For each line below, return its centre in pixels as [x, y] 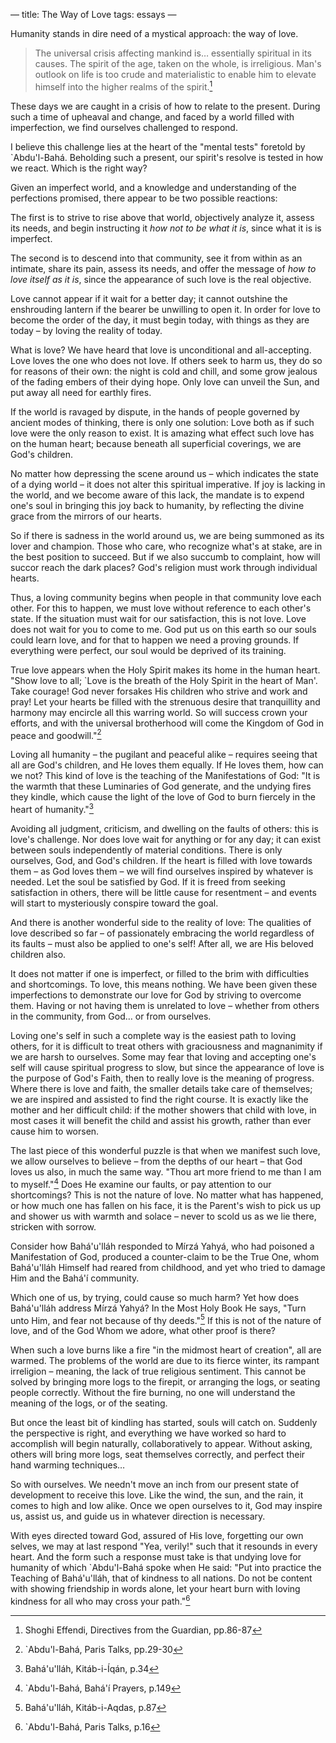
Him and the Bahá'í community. [75, 1278]
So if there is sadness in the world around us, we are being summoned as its [167, 535]
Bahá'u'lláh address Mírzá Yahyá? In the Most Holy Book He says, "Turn [158, 1308]
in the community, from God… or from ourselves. [111, 1016]
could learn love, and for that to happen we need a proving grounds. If [155, 640]
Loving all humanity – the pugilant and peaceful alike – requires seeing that [164, 755]
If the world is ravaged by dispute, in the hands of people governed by [155, 411]
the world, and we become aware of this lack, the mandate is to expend [157, 495]
